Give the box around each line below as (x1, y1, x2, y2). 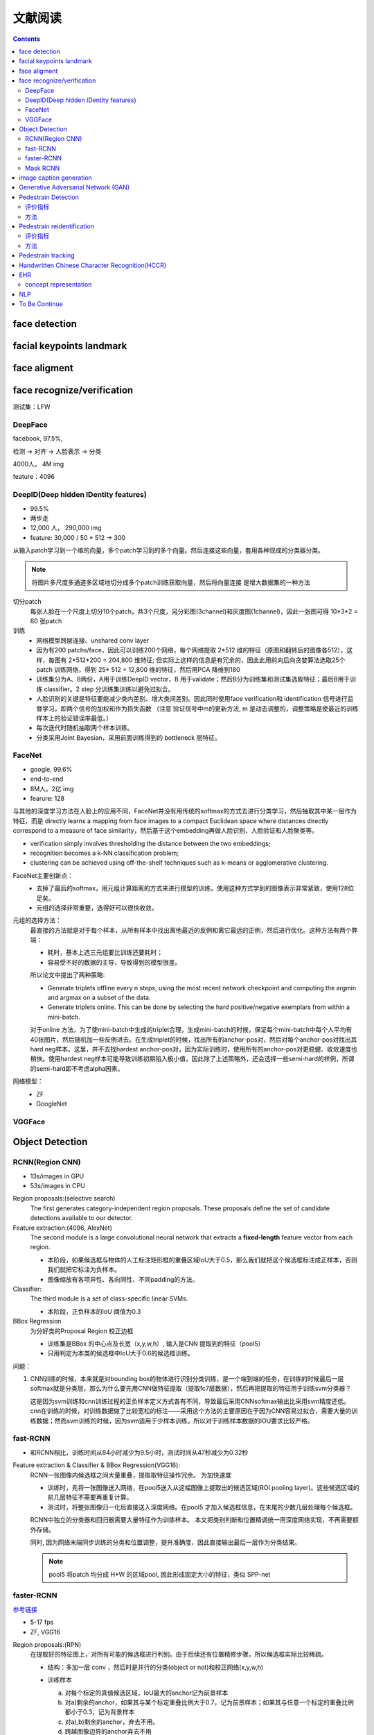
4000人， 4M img (12, 459, 64, 468)
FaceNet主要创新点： (12, 871, 74, 879)
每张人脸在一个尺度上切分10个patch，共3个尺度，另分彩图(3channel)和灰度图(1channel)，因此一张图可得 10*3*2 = (30, 607, 358, 616)
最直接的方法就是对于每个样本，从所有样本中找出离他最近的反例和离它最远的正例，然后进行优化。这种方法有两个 (30, 926, 352, 934)
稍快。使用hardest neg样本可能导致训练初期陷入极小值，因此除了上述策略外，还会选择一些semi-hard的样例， (30, 1055, 343, 1063)
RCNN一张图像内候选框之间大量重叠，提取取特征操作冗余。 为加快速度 (30, 1471, 232, 1479)
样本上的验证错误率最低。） (36, 713, 112, 722)
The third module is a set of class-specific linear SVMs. (30, 1294, 188, 1303)
